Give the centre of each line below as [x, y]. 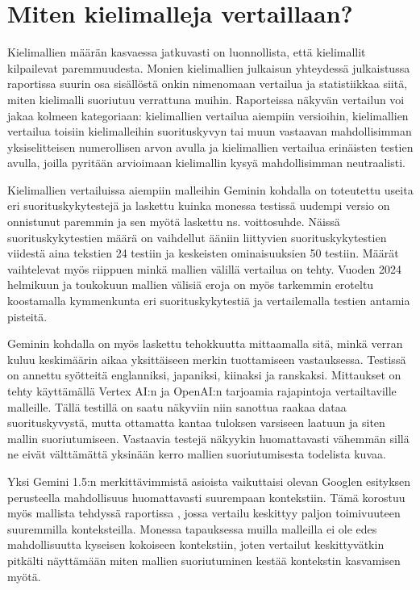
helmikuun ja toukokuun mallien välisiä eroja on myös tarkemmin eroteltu [191, 285]
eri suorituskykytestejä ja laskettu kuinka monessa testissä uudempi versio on [199, 205]
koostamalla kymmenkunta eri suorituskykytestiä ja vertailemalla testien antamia [209, 301]
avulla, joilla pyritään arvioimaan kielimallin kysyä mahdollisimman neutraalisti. [206, 163]
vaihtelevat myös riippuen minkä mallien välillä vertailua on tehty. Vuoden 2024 [205, 268]
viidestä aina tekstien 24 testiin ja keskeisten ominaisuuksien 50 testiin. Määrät [203, 253]
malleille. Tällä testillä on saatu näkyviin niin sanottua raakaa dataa [177, 406]
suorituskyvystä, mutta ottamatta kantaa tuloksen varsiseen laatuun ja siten [196, 423]
